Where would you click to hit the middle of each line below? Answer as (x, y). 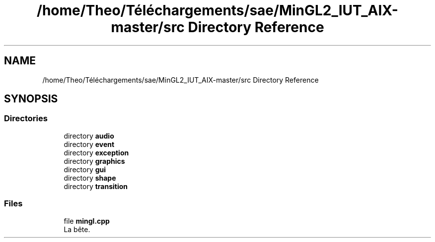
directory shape (90, 178)
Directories (26, 119)
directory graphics (94, 161)
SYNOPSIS (31, 99)
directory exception (96, 152)
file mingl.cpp (87, 221)
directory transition (96, 186)
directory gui (85, 169)
